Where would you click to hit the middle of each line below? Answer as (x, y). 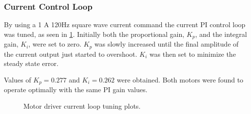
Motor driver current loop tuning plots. (82, 106)
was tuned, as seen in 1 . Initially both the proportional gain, (94, 34)
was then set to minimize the (193, 54)
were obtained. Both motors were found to (180, 79)
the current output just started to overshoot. (71, 54)
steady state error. (31, 63)
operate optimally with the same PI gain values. (76, 90)
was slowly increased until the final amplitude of (166, 44)
